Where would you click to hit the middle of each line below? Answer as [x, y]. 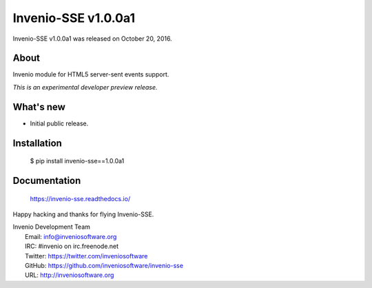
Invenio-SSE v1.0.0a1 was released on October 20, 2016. [92, 39]
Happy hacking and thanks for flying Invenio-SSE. [83, 214]
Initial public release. [59, 123]
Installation [37, 143]
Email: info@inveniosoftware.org [71, 236]
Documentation [47, 180]
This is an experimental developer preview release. [85, 87]
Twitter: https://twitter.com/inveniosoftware [86, 256]
